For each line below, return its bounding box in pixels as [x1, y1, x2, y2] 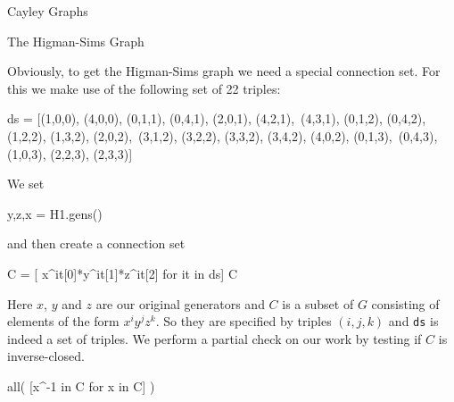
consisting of [371, 294, 440, 313]
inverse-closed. [7, 347, 85, 365]
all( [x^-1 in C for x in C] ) [7, 376, 155, 395]
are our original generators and [95, 294, 265, 313]
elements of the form [7, 312, 120, 331]
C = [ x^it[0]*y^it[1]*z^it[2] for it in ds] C [7, 264, 237, 282]
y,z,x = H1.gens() [7, 204, 103, 222]
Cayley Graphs [7, 2, 88, 20]
